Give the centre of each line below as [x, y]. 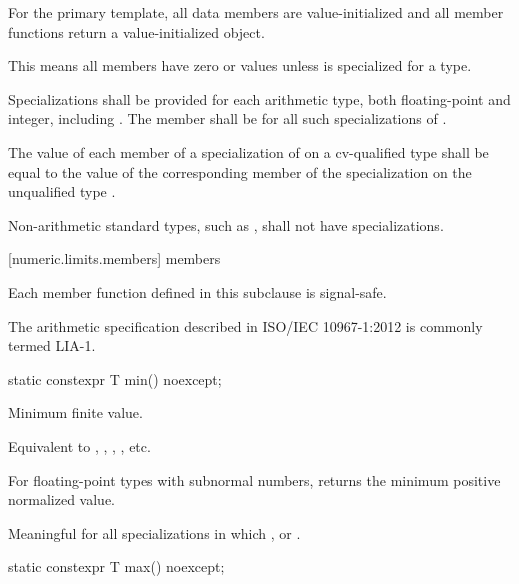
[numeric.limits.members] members [114, 258]
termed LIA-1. [52, 345]
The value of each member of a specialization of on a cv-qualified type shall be [248, 151]
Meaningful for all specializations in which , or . [154, 532]
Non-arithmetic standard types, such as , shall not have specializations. [226, 224]
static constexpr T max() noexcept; [116, 566]
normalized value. [61, 499]
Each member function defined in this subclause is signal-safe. [197, 291]
